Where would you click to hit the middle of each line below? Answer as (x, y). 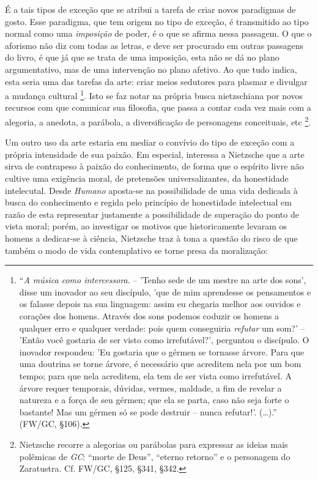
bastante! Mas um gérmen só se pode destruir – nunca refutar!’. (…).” (148, 411)
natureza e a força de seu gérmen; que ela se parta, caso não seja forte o (154, 400)
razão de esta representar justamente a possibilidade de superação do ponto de (152, 214)
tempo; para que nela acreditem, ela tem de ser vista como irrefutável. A (155, 375)
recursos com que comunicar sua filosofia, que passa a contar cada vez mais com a (158, 107)
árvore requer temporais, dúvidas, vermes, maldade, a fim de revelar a (150, 388)
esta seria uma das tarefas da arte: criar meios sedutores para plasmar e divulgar (156, 81)
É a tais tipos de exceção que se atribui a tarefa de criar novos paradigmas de (150, 9)
